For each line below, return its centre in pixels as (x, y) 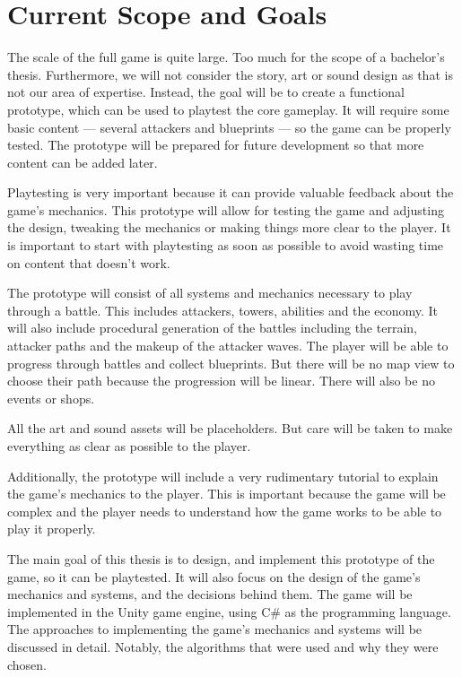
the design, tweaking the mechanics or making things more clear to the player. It (229, 227)
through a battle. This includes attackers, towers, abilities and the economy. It (222, 310)
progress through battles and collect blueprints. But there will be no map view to (231, 363)
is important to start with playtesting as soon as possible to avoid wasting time (226, 245)
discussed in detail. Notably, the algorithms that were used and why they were (223, 646)
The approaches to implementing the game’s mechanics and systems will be (215, 629)
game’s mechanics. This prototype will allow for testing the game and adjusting (226, 209)
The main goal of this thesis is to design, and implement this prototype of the (221, 558)
